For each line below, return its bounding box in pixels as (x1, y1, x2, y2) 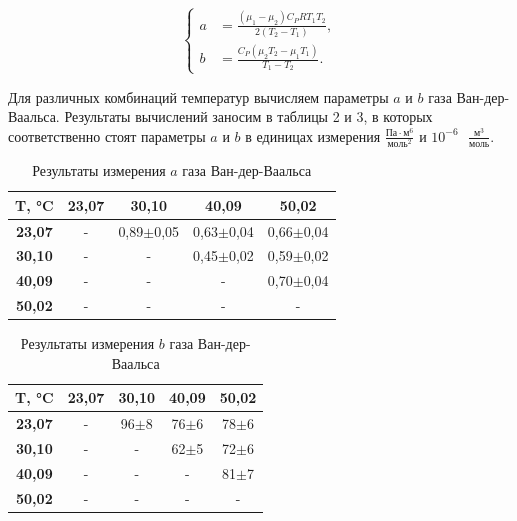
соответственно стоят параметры (8, 125, 206, 146)
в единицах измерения (245, 125, 381, 146)
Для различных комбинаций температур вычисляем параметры (8, 86, 389, 107)
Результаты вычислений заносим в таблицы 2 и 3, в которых (64, 106, 433, 127)
